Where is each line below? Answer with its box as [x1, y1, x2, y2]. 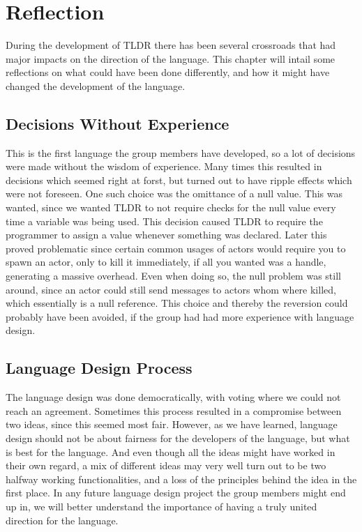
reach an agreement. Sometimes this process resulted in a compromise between [6, 403, 342, 418]
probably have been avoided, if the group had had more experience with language [6, 309, 354, 324]
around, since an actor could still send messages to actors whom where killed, [6, 282, 336, 296]
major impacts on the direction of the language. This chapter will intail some [6, 51, 335, 66]
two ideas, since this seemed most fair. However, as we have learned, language [6, 417, 338, 432]
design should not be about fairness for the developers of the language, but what [6, 431, 350, 445]
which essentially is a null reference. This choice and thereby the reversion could [6, 296, 348, 310]
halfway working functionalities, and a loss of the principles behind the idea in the [6, 471, 357, 486]
